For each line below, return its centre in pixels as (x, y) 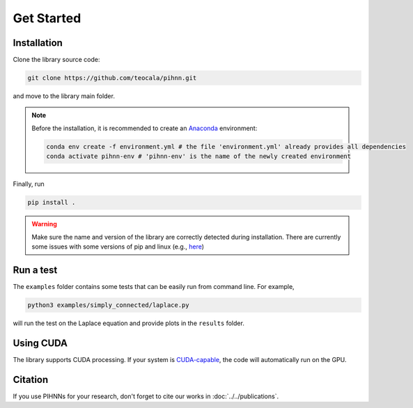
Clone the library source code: (56, 60)
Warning (44, 224)
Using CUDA (40, 343)
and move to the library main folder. (64, 96)
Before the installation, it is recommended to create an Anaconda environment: (145, 128)
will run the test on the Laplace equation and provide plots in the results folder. (129, 323)
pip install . (52, 203)
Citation (31, 379)
